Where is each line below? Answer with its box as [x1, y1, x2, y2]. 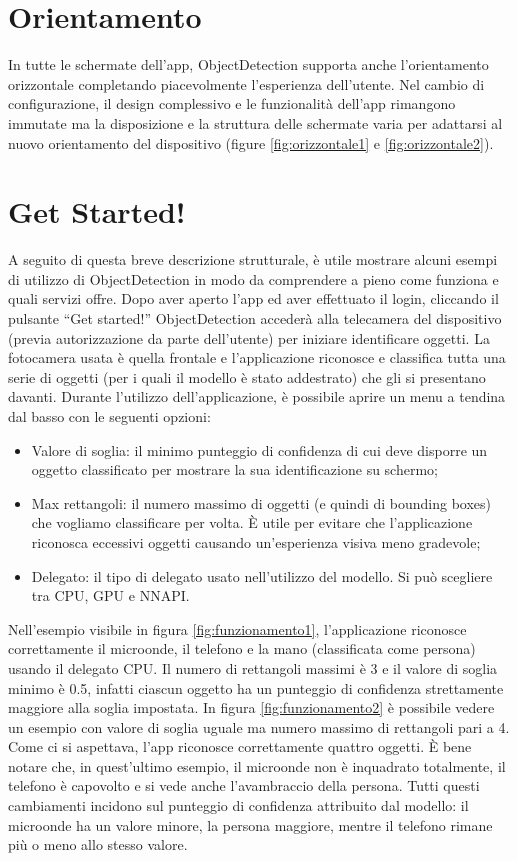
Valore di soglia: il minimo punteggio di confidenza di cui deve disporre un [31, 439, 488, 460]
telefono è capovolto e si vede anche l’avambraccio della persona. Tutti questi [8, 775, 480, 796]
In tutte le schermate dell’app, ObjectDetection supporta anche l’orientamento [8, 54, 489, 75]
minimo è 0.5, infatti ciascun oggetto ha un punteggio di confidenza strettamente [8, 677, 504, 698]
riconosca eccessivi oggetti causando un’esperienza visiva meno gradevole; [31, 531, 481, 552]
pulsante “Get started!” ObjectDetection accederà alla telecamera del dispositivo [8, 308, 502, 328]
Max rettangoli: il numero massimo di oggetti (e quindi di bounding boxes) [31, 492, 492, 513]
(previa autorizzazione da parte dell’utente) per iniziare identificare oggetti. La [8, 327, 490, 348]
